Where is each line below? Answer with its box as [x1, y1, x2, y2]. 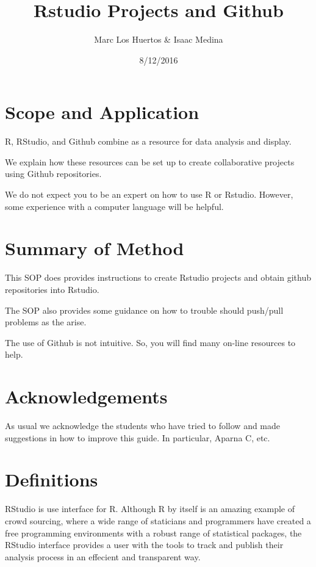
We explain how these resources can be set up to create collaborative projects [5, 155, 295, 168]
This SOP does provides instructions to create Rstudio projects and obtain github [5, 271, 312, 284]
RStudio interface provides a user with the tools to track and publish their [5, 538, 284, 551]
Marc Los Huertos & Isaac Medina [94, 33, 223, 46]
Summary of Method [5, 236, 184, 261]
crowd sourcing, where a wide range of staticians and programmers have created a [5, 514, 311, 527]
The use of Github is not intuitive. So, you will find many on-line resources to [5, 336, 296, 349]
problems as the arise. [5, 316, 87, 328]
